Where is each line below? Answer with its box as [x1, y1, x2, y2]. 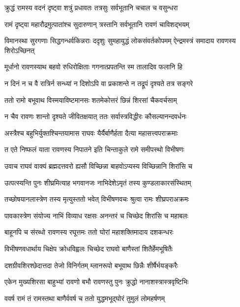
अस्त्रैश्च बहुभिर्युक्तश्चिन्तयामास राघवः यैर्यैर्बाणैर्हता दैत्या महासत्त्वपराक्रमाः [4, 127, 178, 138]
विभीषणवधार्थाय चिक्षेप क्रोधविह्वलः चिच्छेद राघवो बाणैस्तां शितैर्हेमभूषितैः [4, 243, 173, 253]
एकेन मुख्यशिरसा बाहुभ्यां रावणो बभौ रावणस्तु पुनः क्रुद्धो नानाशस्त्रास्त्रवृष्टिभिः [4, 276, 189, 287]
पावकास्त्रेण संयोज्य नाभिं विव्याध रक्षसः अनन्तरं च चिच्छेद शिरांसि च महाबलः [4, 210, 188, 220]
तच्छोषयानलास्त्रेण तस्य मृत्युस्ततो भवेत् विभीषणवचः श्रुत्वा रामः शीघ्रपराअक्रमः [4, 194, 189, 204]
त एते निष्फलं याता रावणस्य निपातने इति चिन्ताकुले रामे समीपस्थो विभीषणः [4, 144, 184, 154]
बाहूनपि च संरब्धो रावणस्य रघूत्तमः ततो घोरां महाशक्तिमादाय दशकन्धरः [4, 227, 174, 237]
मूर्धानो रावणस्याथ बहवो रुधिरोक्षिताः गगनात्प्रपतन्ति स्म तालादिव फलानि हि [4, 61, 182, 72]
